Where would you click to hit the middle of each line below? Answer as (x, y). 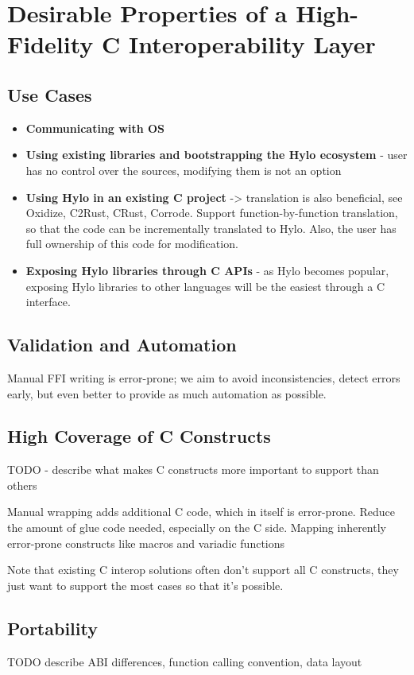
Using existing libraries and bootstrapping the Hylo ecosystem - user (217, 155)
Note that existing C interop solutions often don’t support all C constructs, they (203, 570)
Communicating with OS (95, 128)
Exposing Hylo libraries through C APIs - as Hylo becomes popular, (207, 270)
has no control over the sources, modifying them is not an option (184, 170)
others (22, 485)
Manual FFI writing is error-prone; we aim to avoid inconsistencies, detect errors (204, 377)
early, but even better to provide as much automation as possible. (167, 393)
